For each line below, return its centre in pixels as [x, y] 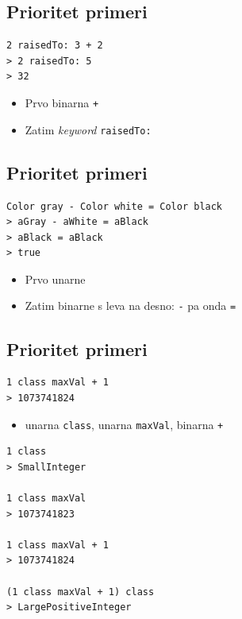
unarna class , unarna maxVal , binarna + [124, 424]
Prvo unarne [55, 279]
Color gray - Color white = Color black [115, 206]
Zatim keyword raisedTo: [88, 129]
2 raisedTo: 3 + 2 [55, 46]
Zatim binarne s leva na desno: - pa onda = [131, 306]
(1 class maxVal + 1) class [81, 592]
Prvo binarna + [62, 102]
